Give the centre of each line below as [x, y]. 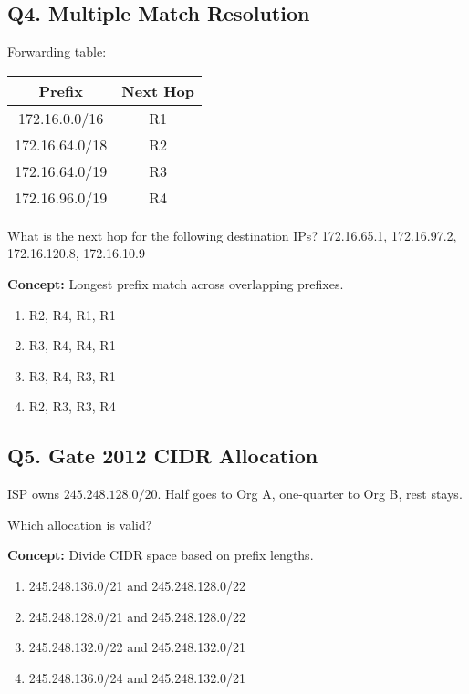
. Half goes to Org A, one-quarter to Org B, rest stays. [310, 494]
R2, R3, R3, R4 [72, 406]
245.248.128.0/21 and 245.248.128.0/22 [137, 616]
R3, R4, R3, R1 [72, 375]
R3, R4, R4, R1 [72, 345]
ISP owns [34, 494]
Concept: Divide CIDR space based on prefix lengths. [161, 555]
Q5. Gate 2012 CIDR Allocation [163, 456]
